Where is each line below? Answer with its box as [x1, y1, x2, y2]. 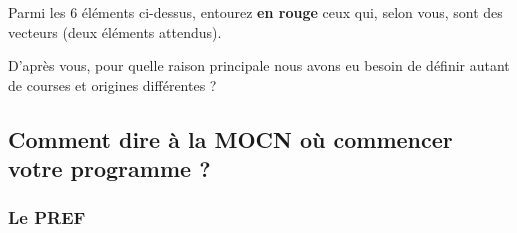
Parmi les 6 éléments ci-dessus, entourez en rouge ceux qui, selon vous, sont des [8, 2, 503, 22]
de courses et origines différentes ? [8, 74, 217, 95]
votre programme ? [8, 153, 211, 184]
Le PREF [8, 205, 86, 230]
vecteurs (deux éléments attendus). [8, 21, 222, 42]
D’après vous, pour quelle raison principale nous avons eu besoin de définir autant [8, 55, 510, 76]
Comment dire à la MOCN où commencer [8, 123, 453, 154]
